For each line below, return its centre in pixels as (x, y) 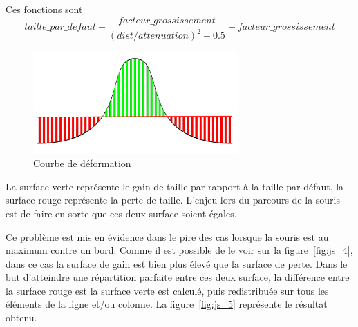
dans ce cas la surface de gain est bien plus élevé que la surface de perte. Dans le (177, 263)
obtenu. (21, 318)
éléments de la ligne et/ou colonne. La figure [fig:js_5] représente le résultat (167, 304)
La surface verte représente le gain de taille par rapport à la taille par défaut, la (175, 186)
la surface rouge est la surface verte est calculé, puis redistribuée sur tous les (167, 290)
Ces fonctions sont (44, 9)
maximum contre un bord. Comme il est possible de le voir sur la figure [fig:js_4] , (179, 250)
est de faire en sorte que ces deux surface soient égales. (121, 213)
